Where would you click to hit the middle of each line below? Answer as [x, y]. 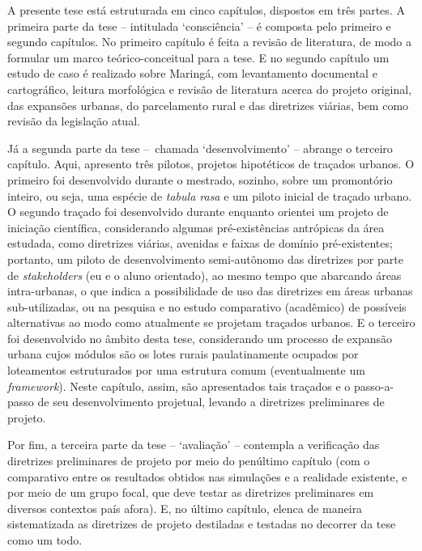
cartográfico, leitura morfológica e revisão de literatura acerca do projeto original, [210, 89]
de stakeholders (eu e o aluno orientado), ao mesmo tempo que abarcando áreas [205, 275]
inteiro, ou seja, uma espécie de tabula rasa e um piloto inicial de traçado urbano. [210, 195]
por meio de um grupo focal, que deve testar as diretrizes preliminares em [191, 492]
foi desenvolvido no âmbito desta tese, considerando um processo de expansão [200, 338]
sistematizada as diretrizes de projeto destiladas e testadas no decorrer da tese [202, 524]
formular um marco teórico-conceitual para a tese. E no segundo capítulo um [198, 57]
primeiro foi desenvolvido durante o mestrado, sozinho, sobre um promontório [200, 179]
